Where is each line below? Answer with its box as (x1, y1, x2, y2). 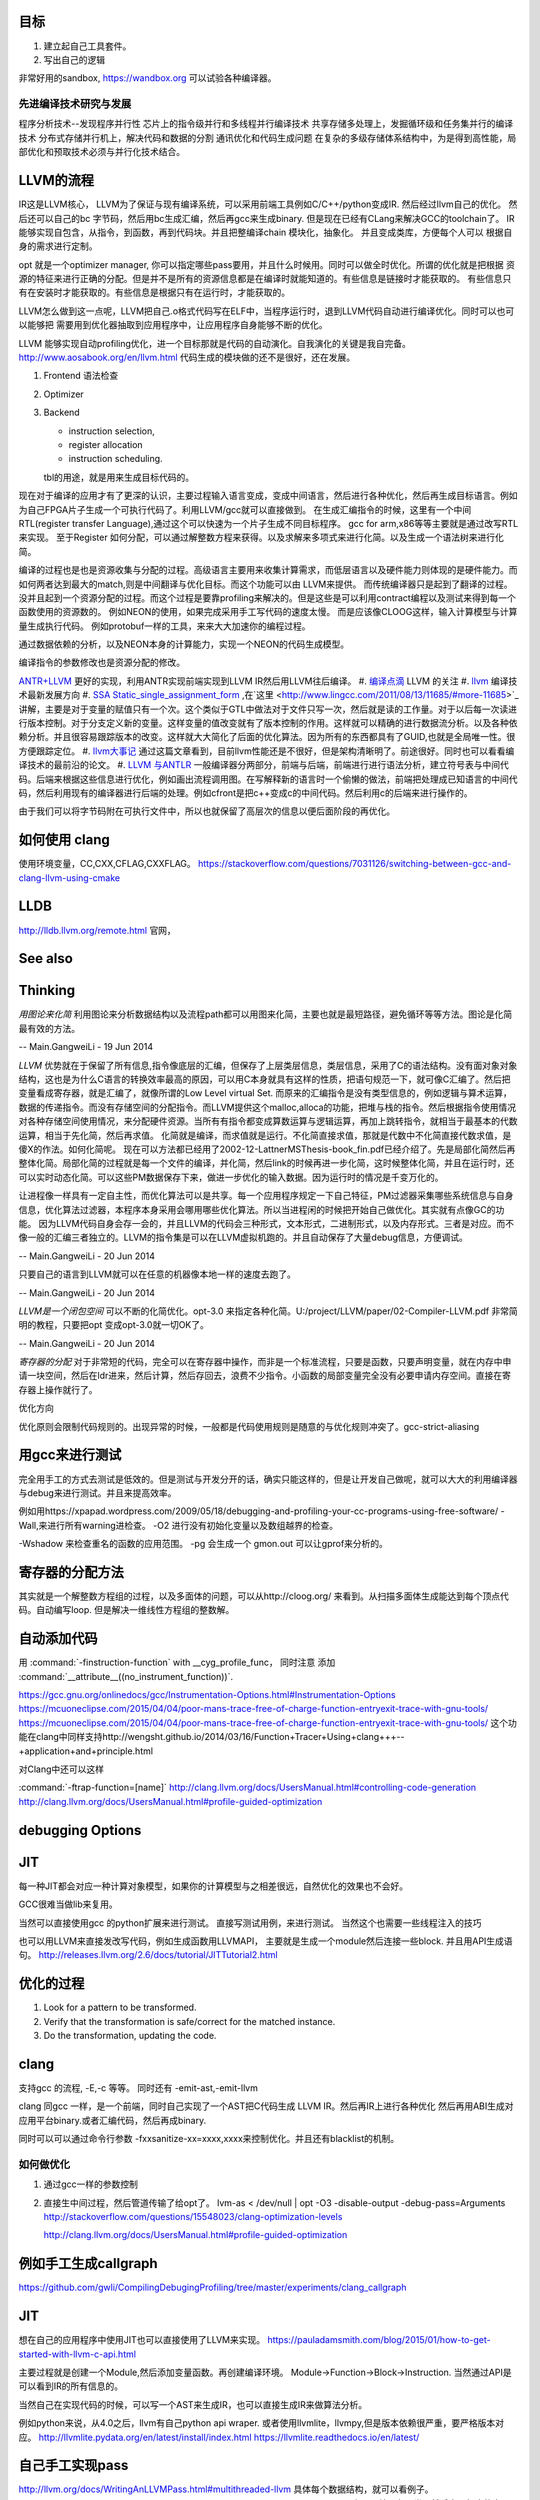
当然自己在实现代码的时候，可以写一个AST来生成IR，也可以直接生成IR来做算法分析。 (18, 2398, 368, 2410)
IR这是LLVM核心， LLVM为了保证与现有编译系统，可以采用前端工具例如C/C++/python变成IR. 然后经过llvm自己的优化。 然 (18, 198, 518, 210)
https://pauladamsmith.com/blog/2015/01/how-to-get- (266, 2334, 491, 2346)
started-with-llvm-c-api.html (18, 2348, 137, 2360)
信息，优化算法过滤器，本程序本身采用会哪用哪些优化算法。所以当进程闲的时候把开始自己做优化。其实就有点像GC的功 (18, 1203, 505, 1215)
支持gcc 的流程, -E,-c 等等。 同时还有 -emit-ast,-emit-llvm (18, 2081, 259, 2094)
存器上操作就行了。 (18, 1383, 98, 1395)
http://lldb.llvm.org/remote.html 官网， (18, 924, 177, 936)
